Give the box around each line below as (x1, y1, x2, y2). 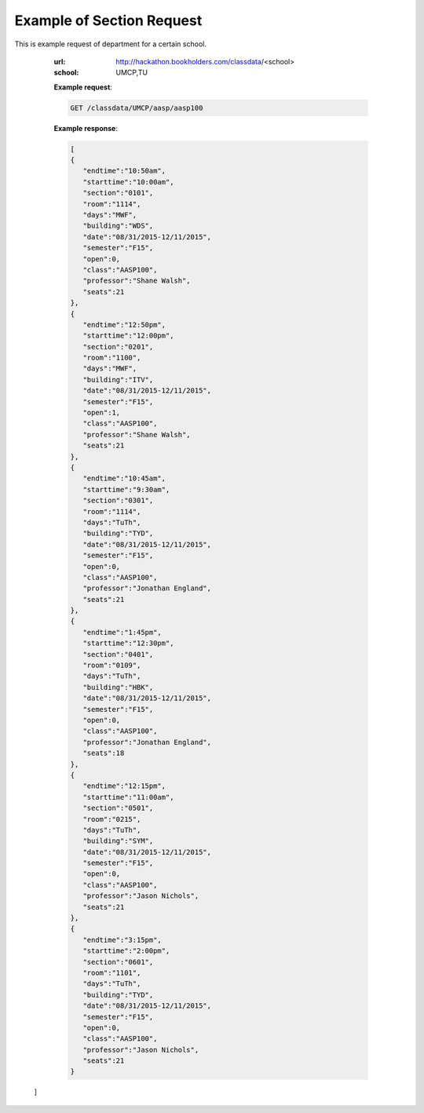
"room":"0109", (82, 661, 141, 670)
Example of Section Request (14, 12, 203, 29)
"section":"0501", (82, 804, 154, 812)
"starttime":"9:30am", (82, 485, 170, 494)
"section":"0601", (82, 958, 154, 966)
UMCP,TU (115, 68, 148, 78)
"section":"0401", (82, 650, 154, 659)
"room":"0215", (82, 815, 141, 823)
